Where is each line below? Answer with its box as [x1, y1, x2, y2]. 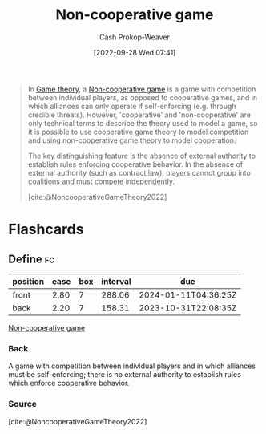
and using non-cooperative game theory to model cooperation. [27, 135, 236, 145]
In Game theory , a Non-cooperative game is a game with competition [27, 84, 256, 94]
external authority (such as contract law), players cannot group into [27, 168, 251, 177]
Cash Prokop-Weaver [99, 32, 171, 42]
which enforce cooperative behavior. [8, 379, 130, 388]
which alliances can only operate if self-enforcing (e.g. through [27, 101, 236, 111]
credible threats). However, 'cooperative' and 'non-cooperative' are [27, 110, 251, 120]
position [12, 275, 45, 286]
